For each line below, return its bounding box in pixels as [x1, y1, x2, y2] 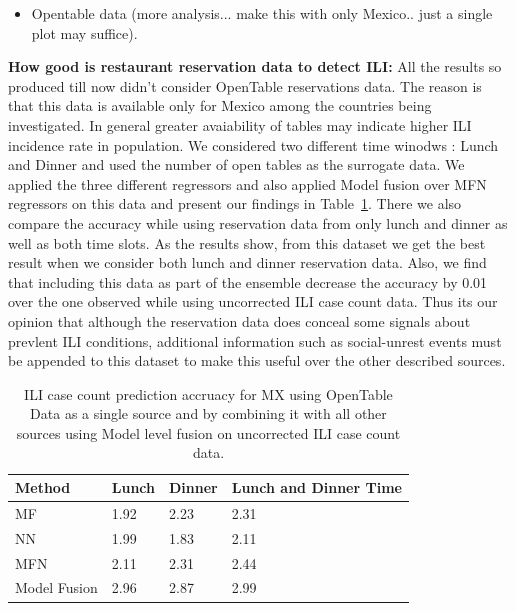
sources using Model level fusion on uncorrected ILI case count [16, 422, 401, 443]
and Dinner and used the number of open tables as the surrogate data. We [8, 154, 465, 175]
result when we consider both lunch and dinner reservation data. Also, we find [8, 252, 487, 273]
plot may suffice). [31, 22, 138, 43]
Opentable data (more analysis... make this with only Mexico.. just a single [31, 3, 493, 23]
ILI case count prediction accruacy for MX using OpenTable [24, 383, 393, 404]
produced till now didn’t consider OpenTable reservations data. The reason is [8, 75, 482, 96]
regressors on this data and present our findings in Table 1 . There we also [8, 193, 462, 214]
